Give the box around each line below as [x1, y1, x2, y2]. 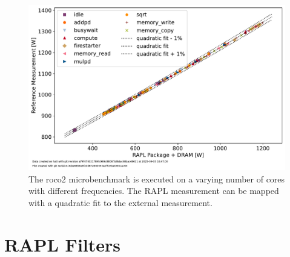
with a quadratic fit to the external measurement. [28, 196, 213, 209]
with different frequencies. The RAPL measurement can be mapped [28, 184, 279, 197]
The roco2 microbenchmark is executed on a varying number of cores [28, 172, 285, 185]
